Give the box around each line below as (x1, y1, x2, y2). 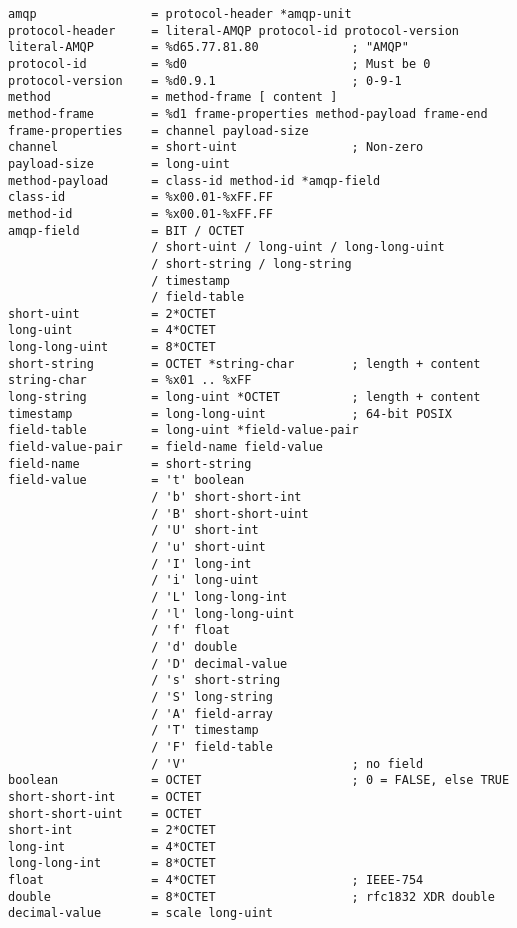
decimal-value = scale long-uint (8, 906, 273, 921)
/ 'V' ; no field (151, 756, 424, 771)
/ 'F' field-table (151, 739, 273, 754)
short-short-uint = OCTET (8, 806, 202, 821)
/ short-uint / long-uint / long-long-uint (151, 240, 445, 255)
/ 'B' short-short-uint (151, 506, 309, 521)
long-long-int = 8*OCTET (8, 856, 216, 871)
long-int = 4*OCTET (8, 839, 216, 854)
